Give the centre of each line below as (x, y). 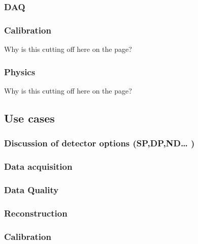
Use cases (29, 118)
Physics (20, 71)
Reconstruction (36, 213)
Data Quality (31, 189)
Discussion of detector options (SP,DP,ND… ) (100, 143)
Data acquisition (38, 166)
